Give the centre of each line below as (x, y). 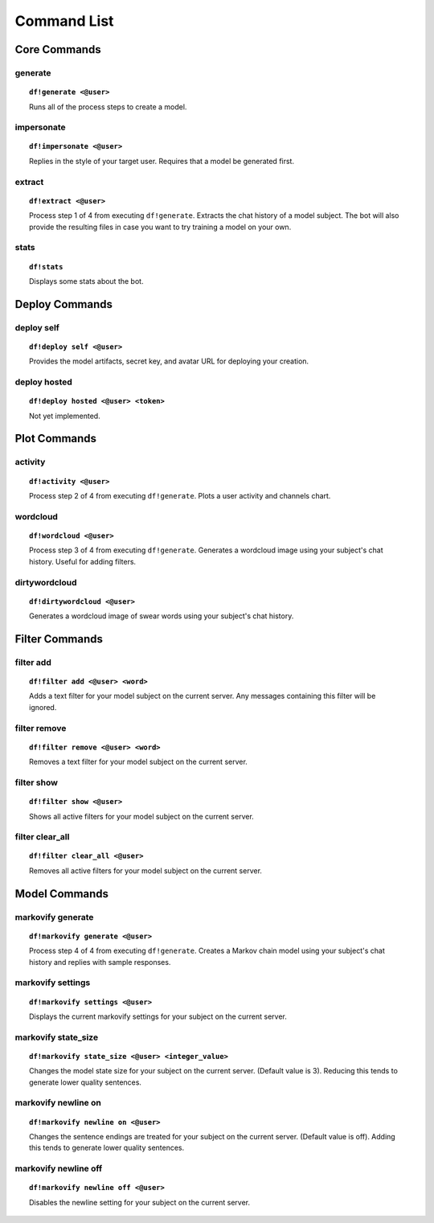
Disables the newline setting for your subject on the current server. (140, 1202)
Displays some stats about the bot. (86, 281)
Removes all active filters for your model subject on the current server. (146, 870)
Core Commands (58, 49)
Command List (64, 21)
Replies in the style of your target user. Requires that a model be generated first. (162, 161)
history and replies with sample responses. (100, 962)
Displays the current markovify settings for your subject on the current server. (158, 1016)
